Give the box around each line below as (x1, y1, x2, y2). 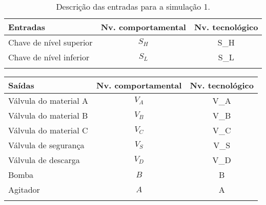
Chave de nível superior (8, 36, 93, 48)
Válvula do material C (8, 124, 88, 136)
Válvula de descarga (8, 154, 80, 166)
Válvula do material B (8, 109, 88, 121)
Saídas (8, 79, 34, 91)
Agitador (8, 184, 40, 195)
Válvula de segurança (8, 139, 85, 151)
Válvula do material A (8, 95, 89, 106)
